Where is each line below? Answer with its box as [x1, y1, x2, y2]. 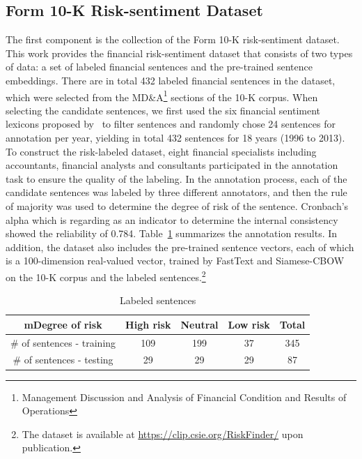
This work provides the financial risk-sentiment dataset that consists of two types [6, 45, 353, 60]
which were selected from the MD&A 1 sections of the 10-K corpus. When [6, 87, 318, 104]
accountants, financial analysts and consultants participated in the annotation [6, 158, 338, 172]
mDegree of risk [24, 317, 102, 331]
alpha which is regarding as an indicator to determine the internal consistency [6, 212, 338, 227]
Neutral [180, 317, 219, 331]
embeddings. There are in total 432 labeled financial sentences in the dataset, [6, 73, 336, 87]
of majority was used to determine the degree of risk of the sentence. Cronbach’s [6, 198, 349, 213]
